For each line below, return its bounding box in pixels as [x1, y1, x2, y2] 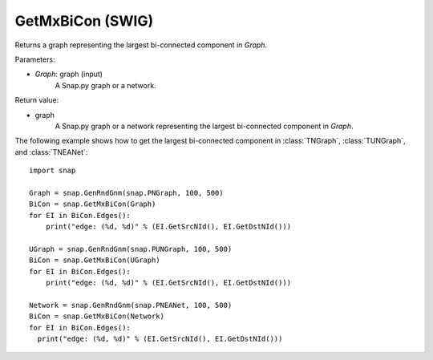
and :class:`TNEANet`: [14, 147, 88, 156]
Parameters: [14, 55, 55, 64]
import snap [29, 166, 76, 176]
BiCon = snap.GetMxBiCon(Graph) [29, 200, 156, 208]
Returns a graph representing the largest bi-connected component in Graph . [14, 40, 268, 50]
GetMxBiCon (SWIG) [14, 12, 154, 30]
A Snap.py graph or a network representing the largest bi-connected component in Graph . [55, 121, 354, 131]
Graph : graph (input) [34, 69, 103, 79]
